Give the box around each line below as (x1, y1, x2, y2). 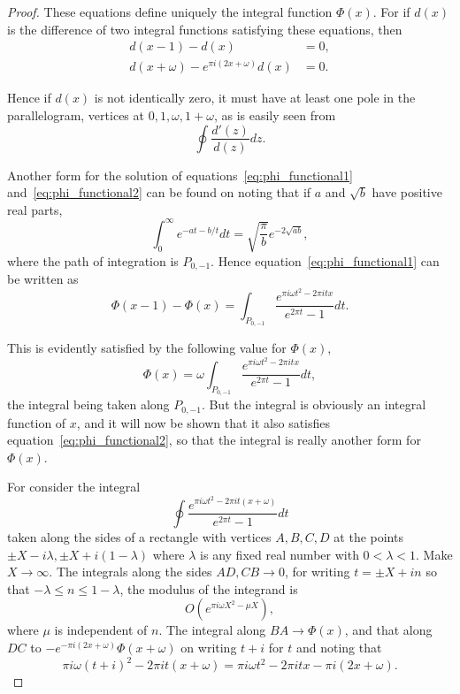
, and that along (344, 621, 433, 639)
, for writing (284, 562, 350, 581)
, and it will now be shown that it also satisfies (76, 413, 331, 431)
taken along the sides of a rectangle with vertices (7, 527, 272, 545)
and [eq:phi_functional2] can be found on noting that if (7, 183, 311, 202)
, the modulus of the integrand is (119, 579, 298, 598)
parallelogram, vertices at (7, 105, 144, 124)
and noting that (295, 637, 382, 656)
